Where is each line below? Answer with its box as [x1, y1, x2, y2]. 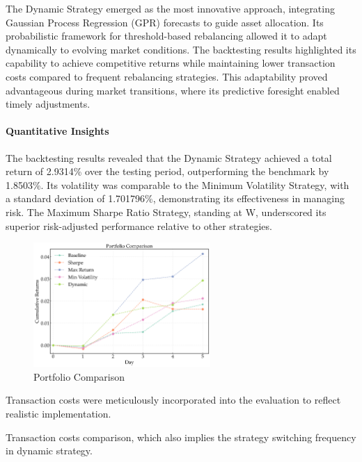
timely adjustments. [6, 97, 90, 111]
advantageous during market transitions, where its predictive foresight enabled [6, 83, 340, 97]
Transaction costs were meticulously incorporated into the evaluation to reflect [6, 393, 341, 407]
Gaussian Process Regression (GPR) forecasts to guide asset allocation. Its [6, 15, 324, 29]
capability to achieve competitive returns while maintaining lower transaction [6, 56, 336, 70]
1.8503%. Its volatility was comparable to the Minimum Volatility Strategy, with [6, 177, 349, 192]
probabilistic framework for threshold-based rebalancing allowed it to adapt [6, 28, 327, 43]
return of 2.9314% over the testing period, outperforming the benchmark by [6, 164, 329, 179]
